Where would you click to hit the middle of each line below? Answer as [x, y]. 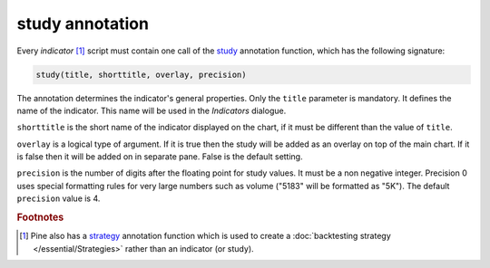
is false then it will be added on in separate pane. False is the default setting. [160, 157]
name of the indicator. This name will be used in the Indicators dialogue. [152, 110]
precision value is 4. [59, 198]
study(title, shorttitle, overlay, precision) [141, 74]
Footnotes [40, 217]
